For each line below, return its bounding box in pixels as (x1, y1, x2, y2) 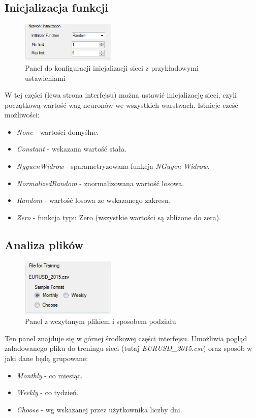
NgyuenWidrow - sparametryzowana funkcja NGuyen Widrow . (16, 161, 210, 171)
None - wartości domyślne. (16, 126, 99, 137)
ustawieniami (25, 72, 66, 83)
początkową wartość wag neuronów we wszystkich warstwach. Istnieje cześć (5, 99, 238, 110)
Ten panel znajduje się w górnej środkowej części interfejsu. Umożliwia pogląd (5, 333, 247, 343)
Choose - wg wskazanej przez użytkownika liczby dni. (16, 404, 182, 414)
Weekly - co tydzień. (16, 387, 79, 398)
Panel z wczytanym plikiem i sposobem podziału (25, 316, 176, 326)
